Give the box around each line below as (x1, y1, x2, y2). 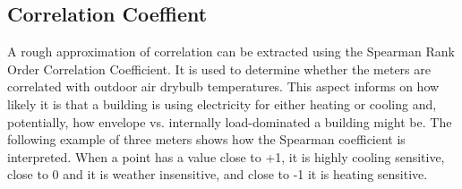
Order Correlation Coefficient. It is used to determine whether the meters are (7, 59, 431, 78)
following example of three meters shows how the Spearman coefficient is (7, 130, 406, 149)
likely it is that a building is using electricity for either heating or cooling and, (7, 94, 437, 113)
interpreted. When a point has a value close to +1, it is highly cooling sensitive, (7, 147, 445, 166)
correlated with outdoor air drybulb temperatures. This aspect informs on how (7, 77, 440, 96)
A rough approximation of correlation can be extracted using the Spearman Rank (7, 42, 455, 61)
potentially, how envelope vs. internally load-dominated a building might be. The (7, 112, 452, 131)
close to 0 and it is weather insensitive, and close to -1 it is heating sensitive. (7, 165, 428, 184)
